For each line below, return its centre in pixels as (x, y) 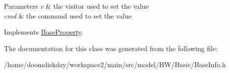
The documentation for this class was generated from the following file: (111, 48)
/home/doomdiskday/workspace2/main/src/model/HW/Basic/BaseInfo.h (115, 64)
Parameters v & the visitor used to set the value (76, 6)
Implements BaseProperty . (44, 32)
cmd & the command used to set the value (68, 15)
